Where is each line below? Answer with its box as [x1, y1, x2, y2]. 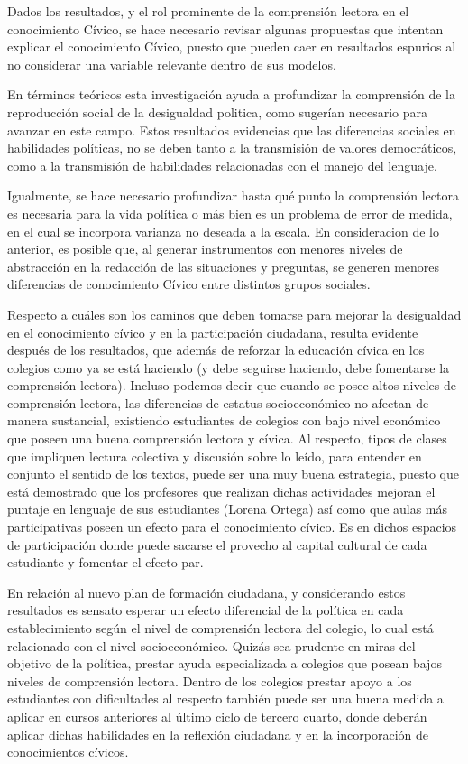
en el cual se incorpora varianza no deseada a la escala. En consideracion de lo [7, 221, 439, 240]
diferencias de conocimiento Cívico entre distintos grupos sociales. [7, 275, 371, 293]
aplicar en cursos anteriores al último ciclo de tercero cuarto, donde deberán [7, 706, 427, 725]
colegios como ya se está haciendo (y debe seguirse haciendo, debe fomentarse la [7, 358, 450, 377]
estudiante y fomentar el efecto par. [7, 553, 204, 572]
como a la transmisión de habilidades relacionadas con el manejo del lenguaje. [7, 155, 437, 174]
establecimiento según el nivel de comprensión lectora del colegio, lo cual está [7, 619, 434, 637]
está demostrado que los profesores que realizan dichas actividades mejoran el [7, 481, 436, 500]
